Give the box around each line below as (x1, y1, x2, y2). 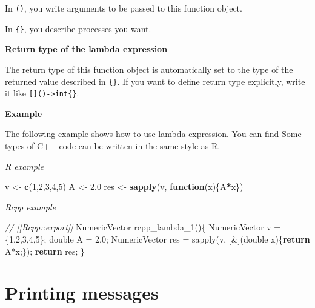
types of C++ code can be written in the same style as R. (5, 139, 220, 152)
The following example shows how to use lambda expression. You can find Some (5, 127, 302, 140)
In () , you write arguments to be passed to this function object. (5, 2, 242, 14)
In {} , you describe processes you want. (5, 22, 151, 35)
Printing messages (5, 280, 159, 305)
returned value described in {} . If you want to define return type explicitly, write (5, 75, 305, 87)
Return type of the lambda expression (5, 42, 168, 55)
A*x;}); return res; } (5, 244, 85, 257)
